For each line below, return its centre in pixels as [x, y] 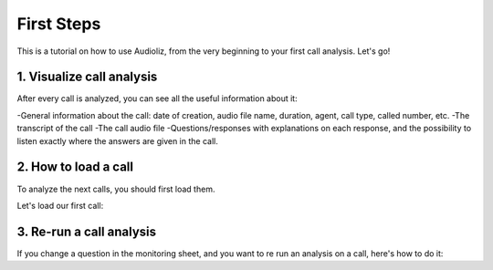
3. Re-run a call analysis [87, 231]
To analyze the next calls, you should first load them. [116, 189]
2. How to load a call [75, 167]
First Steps [59, 24]
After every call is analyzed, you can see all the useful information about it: [157, 99]
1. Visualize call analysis [87, 77]
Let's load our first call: [60, 205]
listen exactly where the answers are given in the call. [117, 140]
